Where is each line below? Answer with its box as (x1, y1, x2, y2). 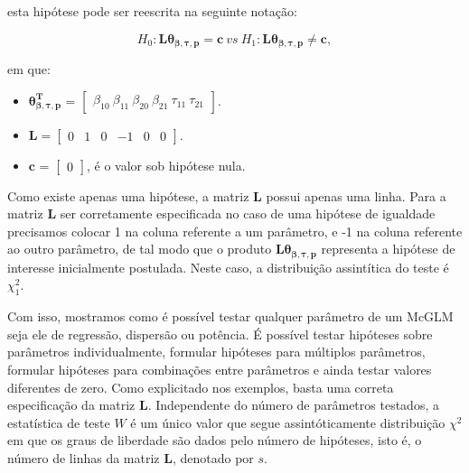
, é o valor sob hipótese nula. (87, 155, 246, 174)
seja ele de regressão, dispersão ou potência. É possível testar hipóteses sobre (7, 324, 433, 343)
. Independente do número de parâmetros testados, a (147, 395, 439, 414)
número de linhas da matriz (7, 449, 160, 468)
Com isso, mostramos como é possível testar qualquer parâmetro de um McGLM (7, 307, 454, 326)
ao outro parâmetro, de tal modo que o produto (7, 239, 272, 258)
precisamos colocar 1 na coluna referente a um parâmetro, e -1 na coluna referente (7, 221, 463, 240)
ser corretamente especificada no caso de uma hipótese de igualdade (60, 204, 436, 223)
